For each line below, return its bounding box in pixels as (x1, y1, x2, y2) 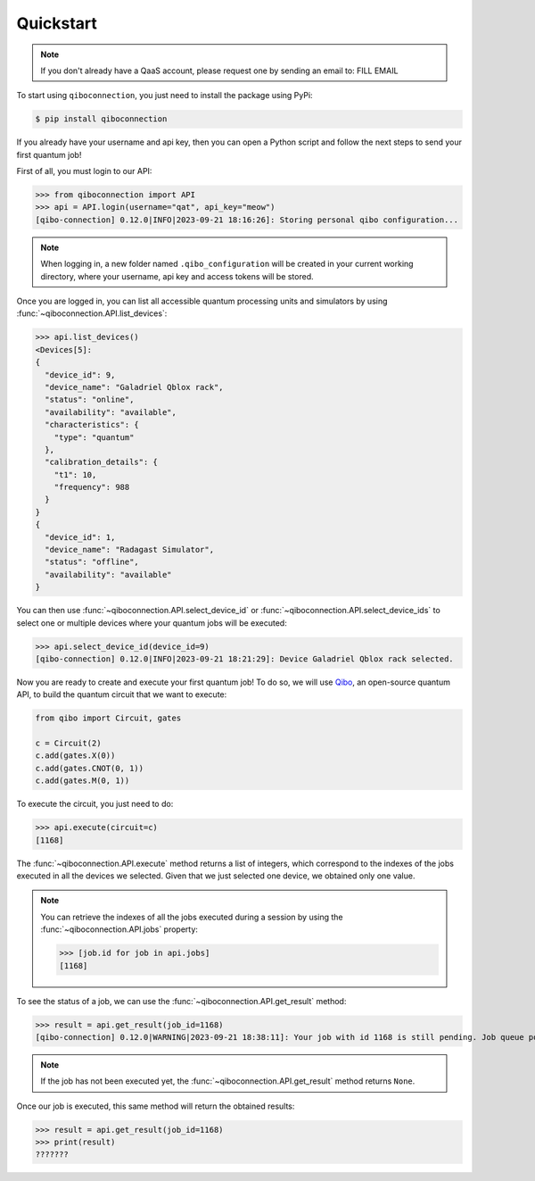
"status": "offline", (45, 557, 140, 567)
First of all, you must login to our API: (16, 166, 152, 177)
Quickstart (16, 13, 98, 33)
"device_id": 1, (45, 532, 116, 542)
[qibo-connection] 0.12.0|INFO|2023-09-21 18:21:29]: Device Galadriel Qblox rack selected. (35, 653, 454, 664)
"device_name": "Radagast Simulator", (45, 545, 214, 555)
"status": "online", (45, 395, 135, 405)
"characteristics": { (45, 420, 140, 430)
